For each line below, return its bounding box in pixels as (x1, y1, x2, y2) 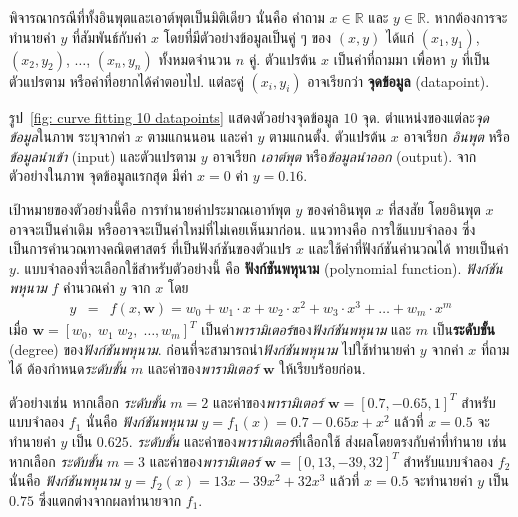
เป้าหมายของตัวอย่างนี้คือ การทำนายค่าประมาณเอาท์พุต (9, 198, 291, 219)
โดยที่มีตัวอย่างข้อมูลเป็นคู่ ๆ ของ (163, 26, 332, 47)
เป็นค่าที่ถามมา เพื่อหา (333, 48, 446, 69)
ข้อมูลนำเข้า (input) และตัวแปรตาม (9, 145, 197, 166)
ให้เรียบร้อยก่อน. (279, 358, 366, 379)
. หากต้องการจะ (426, 7, 508, 27)
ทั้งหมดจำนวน (158, 48, 232, 69)
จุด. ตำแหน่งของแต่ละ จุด (362, 106, 490, 127)
